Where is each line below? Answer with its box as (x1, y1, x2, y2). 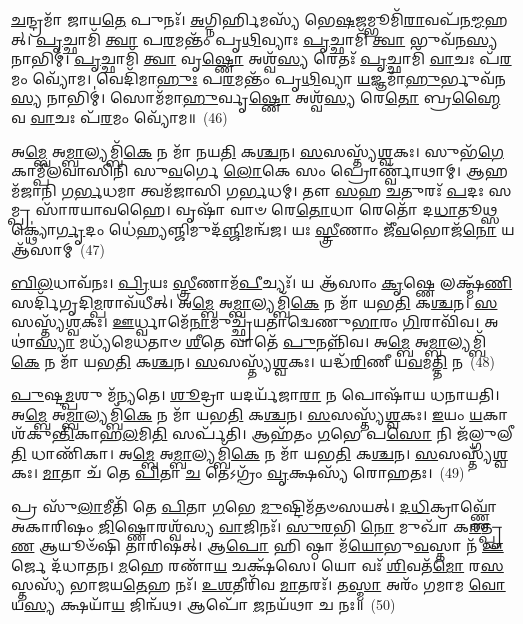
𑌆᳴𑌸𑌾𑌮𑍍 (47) (11, 238, 105, 259)
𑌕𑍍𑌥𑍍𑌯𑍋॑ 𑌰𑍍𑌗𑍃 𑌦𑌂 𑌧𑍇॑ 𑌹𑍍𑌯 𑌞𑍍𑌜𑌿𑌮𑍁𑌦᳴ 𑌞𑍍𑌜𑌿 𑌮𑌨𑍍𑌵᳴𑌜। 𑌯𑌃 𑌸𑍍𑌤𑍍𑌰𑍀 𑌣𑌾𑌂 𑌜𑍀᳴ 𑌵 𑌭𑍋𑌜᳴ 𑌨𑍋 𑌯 (11, 218, 515, 239)
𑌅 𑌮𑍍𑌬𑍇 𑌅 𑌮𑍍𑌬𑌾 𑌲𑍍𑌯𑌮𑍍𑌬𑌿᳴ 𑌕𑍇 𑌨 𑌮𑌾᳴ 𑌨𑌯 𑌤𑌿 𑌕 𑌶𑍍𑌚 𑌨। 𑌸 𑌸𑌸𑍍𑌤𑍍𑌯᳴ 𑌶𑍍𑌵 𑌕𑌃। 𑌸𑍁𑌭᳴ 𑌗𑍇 (11, 140, 504, 161)
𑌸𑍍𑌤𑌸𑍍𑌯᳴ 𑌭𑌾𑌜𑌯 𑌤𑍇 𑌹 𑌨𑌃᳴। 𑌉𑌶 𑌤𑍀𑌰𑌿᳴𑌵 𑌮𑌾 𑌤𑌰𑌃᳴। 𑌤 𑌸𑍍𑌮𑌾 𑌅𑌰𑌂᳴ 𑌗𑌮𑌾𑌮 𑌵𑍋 (11, 574, 506, 595)
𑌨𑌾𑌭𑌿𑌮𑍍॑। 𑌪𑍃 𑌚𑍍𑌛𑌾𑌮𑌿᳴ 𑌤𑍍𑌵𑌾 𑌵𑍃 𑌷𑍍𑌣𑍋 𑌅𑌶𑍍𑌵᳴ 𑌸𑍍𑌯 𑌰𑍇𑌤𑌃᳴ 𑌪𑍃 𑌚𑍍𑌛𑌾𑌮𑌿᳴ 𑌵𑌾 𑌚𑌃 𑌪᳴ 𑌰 (11, 48, 512, 69)
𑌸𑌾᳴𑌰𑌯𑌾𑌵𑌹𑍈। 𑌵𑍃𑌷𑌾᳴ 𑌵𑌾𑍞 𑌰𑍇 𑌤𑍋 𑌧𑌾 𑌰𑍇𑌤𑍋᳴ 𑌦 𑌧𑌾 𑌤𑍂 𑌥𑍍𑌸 (35, 199, 498, 220)
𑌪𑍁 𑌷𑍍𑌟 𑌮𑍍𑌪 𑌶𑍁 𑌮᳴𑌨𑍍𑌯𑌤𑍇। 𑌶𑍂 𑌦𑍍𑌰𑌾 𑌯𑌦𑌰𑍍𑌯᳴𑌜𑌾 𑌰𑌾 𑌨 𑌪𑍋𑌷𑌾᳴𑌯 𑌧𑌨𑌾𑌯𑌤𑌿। (11, 384, 500, 405)
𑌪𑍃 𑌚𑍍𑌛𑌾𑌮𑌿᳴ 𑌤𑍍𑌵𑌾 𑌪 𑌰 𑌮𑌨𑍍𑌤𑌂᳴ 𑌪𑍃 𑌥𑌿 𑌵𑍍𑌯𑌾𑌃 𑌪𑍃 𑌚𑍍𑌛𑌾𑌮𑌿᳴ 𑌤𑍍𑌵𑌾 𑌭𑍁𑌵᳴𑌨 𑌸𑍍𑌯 (36, 28, 498, 49)
